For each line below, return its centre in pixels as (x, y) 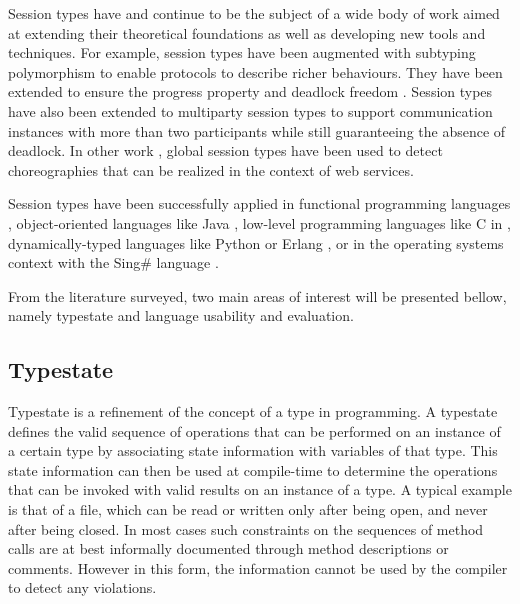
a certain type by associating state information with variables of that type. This (253, 450)
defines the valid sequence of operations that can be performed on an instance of (254, 430)
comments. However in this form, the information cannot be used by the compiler (258, 567)
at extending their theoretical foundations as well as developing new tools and (247, 32)
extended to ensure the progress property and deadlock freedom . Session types (250, 91)
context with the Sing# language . (113, 262)
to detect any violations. (82, 587)
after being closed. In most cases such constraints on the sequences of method (246, 528)
